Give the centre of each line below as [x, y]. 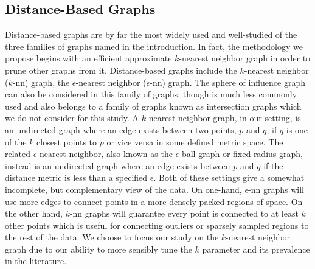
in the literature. [36, 261]
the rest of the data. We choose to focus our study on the [112, 237]
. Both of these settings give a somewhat [229, 177]
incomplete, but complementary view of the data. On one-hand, [123, 189]
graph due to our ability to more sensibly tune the [99, 249]
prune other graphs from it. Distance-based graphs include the [121, 70]
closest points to [67, 141]
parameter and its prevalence [256, 249]
